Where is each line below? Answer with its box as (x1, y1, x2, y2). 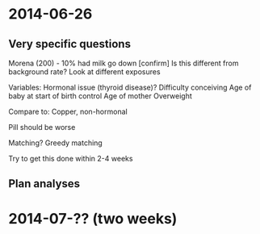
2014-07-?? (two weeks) (8, 209, 178, 228)
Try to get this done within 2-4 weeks (8, 154, 133, 163)
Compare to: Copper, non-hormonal (8, 107, 128, 116)
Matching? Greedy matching (8, 138, 103, 148)
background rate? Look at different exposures (8, 67, 161, 77)
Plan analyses (8, 177, 81, 190)
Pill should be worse (8, 123, 76, 132)
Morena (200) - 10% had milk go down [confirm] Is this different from (8, 58, 239, 68)
